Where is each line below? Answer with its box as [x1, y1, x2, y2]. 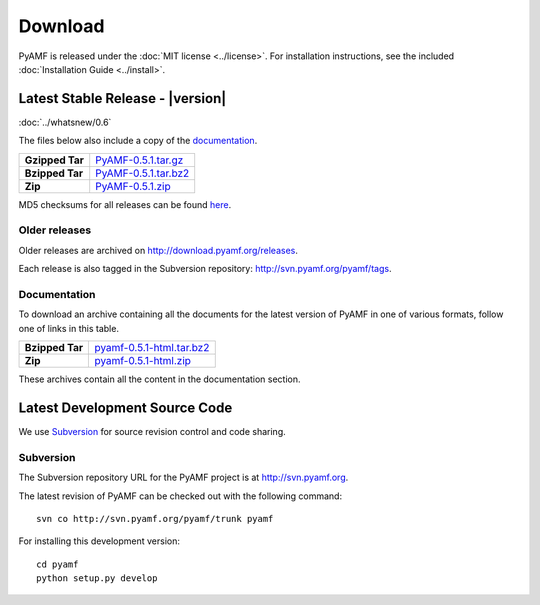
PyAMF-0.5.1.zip [95, 179, 172, 193]
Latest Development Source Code [18, 399, 233, 416]
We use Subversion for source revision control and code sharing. [18, 425, 287, 437]
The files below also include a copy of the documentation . [18, 135, 258, 147]
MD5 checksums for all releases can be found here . [18, 198, 232, 210]
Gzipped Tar [24, 153, 85, 167]
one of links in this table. [18, 322, 120, 334]
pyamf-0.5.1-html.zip [94, 354, 192, 368]
